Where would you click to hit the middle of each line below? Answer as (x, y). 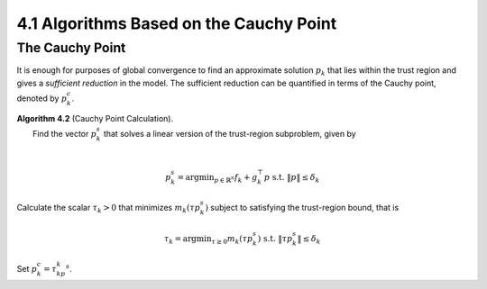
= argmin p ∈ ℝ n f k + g (217, 178)
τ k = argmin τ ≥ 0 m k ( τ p (208, 239)
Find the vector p (64, 133)
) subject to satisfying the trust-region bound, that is (302, 208)
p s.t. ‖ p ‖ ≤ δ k (292, 178)
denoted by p (42, 98)
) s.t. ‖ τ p (275, 238)
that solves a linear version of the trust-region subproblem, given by (230, 133)
